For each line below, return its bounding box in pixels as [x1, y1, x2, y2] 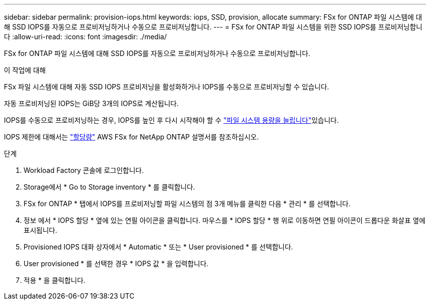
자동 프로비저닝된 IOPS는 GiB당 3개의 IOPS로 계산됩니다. [4, 99, 179, 108]
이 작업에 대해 [4, 66, 46, 74]
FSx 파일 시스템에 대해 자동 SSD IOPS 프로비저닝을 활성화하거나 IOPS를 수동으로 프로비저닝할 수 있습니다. [4, 83, 329, 91]
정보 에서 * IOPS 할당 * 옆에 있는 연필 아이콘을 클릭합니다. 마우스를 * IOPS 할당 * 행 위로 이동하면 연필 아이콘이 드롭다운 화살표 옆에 [24, 216, 426, 224]
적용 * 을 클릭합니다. [24, 276, 85, 284]
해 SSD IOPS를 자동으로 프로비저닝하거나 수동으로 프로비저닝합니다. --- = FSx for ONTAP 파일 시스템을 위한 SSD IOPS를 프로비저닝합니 [4, 23, 423, 31]
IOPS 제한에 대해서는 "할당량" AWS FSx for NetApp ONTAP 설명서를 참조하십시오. [4, 133, 259, 141]
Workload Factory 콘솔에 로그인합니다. [24, 166, 144, 174]
